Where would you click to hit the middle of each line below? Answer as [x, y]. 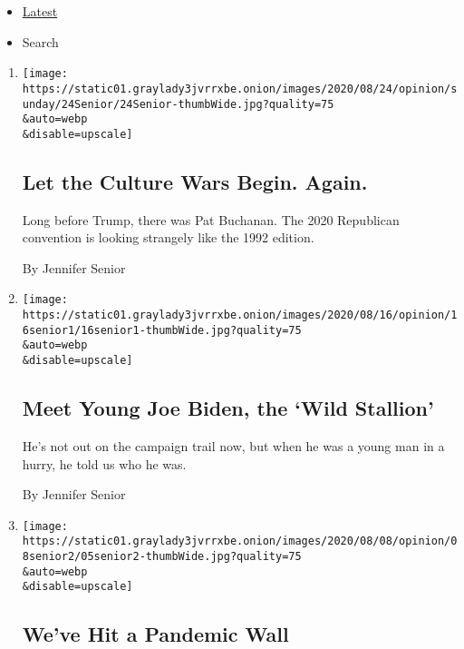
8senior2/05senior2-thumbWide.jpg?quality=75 [162, 557]
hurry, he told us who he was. [104, 463]
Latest [40, 11]
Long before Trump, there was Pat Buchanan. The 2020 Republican [211, 219]
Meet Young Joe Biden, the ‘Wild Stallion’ [228, 408]
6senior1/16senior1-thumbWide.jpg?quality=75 [162, 330]
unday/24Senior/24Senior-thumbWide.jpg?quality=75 [178, 104]
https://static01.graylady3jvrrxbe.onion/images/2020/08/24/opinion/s [240, 88]
